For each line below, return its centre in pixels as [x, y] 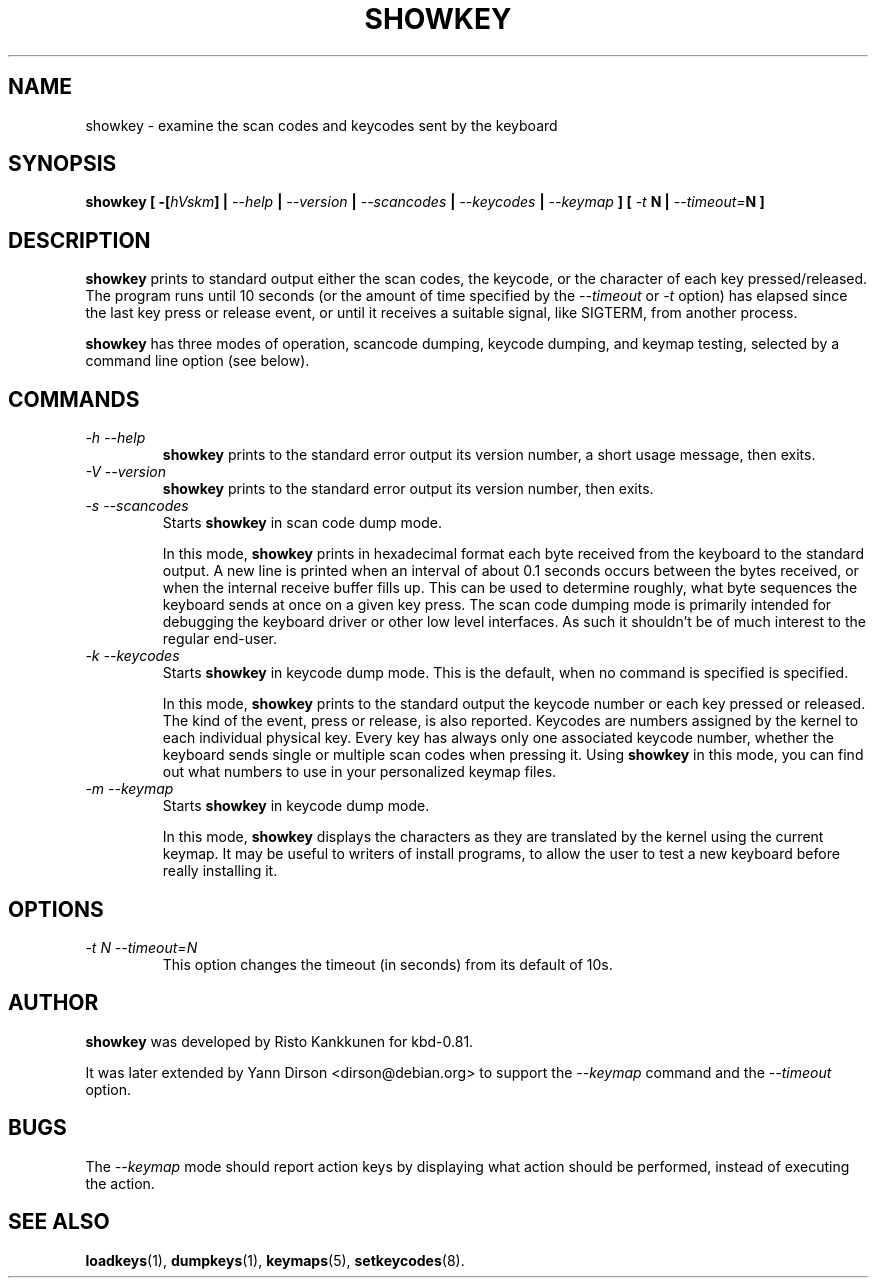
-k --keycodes [132, 656]
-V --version [126, 472]
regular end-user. [220, 639]
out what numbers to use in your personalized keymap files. [359, 772]
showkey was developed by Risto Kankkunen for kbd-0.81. [279, 1041]
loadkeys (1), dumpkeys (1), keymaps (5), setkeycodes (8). [275, 1260]
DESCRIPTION [79, 240]
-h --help [115, 438]
